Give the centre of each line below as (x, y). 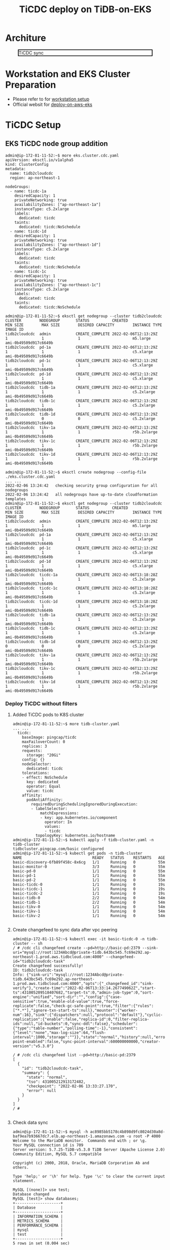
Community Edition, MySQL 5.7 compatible (57, 1154)
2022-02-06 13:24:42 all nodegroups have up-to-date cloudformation (81, 494)
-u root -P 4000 (143, 1136)
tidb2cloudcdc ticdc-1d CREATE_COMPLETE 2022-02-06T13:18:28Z (81, 602)
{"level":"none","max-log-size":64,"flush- (59, 1033)
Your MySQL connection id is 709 (48, 1145)
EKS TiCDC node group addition (57, 144)
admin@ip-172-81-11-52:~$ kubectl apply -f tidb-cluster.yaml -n (83, 840)
